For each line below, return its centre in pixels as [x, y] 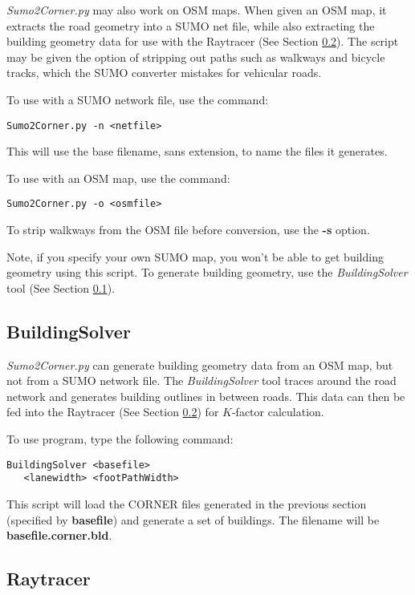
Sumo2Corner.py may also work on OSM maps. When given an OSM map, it [197, 10]
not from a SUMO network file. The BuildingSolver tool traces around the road [201, 380]
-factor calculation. [278, 412]
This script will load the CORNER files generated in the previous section [187, 503]
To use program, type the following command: [120, 439]
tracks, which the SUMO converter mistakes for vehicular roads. [164, 73]
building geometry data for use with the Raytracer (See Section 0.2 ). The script [203, 41]
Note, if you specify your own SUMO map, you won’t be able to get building [195, 256]
